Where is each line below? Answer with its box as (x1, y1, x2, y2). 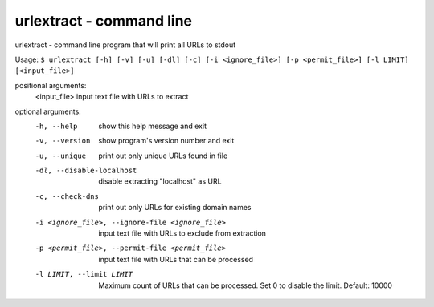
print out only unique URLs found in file (98, 151, 228, 160)
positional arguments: (14, 80, 87, 90)
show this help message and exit (98, 121, 207, 131)
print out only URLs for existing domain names (98, 203, 252, 212)
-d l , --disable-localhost (35, 166, 137, 176)
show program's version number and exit (98, 136, 235, 146)
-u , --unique (35, 151, 87, 160)
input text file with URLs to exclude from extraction (98, 228, 267, 238)
